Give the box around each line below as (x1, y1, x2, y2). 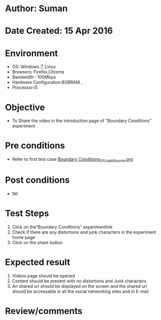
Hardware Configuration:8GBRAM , (12, 79, 83, 85)
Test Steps (5, 208, 50, 219)
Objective (5, 102, 45, 113)
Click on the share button (12, 239, 63, 245)
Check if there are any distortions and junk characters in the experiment (12, 229, 157, 235)
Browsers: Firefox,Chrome (12, 69, 65, 75)
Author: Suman (5, 3, 68, 14)
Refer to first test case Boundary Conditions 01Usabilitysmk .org (12, 156, 133, 163)
